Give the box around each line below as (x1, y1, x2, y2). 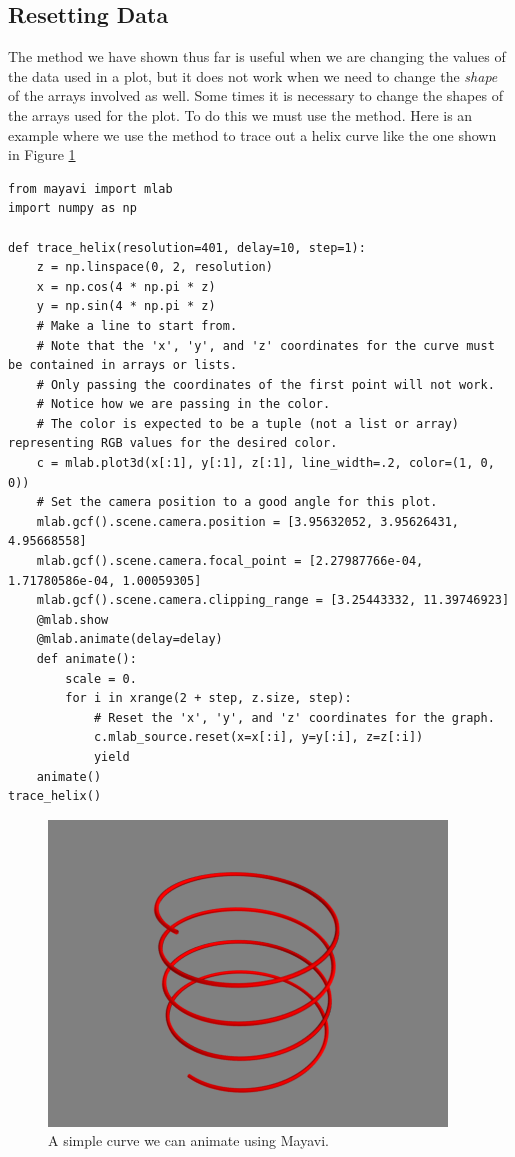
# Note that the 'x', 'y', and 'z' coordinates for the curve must (36, 338, 495, 353)
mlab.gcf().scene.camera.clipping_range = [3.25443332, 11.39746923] (36, 593, 510, 608)
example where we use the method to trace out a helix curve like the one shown (8, 124, 497, 145)
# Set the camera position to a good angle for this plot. (36, 495, 438, 510)
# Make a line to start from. (36, 318, 238, 333)
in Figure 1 (8, 144, 76, 165)
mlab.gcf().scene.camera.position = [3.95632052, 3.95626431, (36, 514, 460, 529)
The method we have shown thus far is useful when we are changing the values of (8, 46, 506, 67)
